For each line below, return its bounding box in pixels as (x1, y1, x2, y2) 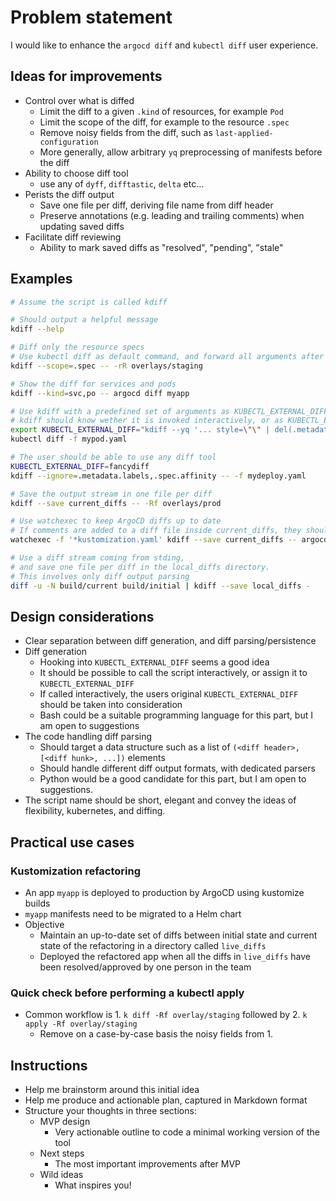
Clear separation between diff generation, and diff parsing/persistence (24, 635, 317, 647)
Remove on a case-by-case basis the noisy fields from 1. (39, 1028, 274, 1040)
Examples (10, 271, 73, 288)
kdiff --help (10, 324, 65, 335)
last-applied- (214, 128, 274, 138)
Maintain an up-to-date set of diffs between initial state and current (39, 929, 318, 941)
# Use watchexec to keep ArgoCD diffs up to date (10, 516, 222, 526)
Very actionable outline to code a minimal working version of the (54, 1126, 320, 1138)
